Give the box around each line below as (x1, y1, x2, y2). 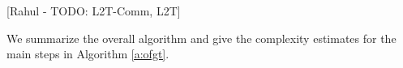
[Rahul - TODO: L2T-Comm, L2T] (6, 2, 181, 19)
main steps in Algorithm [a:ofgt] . (6, 45, 169, 62)
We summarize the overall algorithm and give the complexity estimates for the (6, 29, 397, 46)
